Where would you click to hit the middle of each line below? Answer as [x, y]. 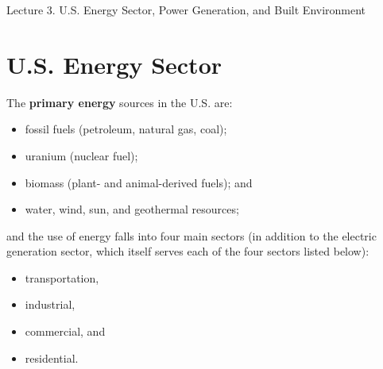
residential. [52, 357]
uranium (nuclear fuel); [81, 155]
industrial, [50, 304]
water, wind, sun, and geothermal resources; [132, 209]
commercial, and [65, 331]
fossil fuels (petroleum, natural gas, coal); [126, 129]
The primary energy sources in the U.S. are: [120, 102]
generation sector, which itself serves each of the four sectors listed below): [188, 251]
